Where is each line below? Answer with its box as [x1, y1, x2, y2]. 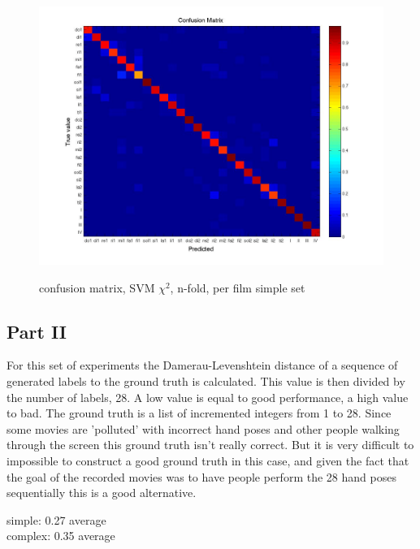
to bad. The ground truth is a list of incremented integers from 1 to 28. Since [6, 404, 392, 421]
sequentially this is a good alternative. [6, 484, 197, 501]
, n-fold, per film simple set [170, 279, 305, 296]
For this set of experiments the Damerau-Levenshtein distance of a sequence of [6, 357, 398, 374]
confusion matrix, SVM [39, 279, 155, 296]
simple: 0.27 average [6, 511, 106, 528]
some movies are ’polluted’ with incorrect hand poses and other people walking [6, 420, 400, 437]
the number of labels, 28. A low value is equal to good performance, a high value [6, 388, 409, 405]
